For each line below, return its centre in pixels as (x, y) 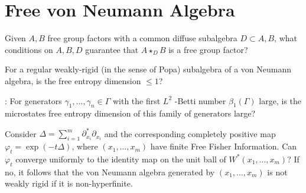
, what (286, 38)
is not (277, 172)
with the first (136, 100)
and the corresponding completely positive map (190, 133)
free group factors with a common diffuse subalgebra (142, 38)
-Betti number (200, 100)
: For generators (33, 100)
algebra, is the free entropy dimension (73, 80)
